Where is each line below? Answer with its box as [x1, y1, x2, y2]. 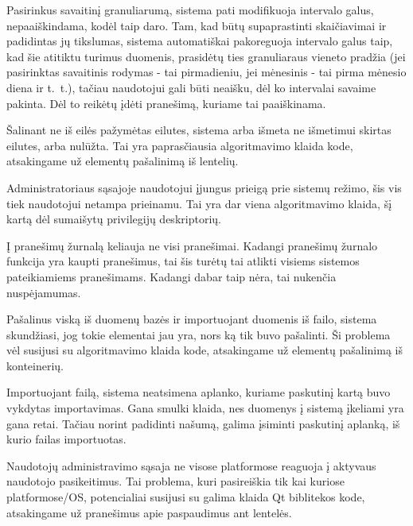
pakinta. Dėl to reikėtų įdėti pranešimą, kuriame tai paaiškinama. [6, 95, 326, 111]
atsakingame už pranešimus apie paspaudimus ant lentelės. [6, 504, 292, 520]
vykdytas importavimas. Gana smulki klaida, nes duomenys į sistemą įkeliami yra [6, 400, 404, 416]
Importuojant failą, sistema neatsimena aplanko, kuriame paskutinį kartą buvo [6, 384, 391, 400]
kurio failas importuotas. [6, 431, 127, 447]
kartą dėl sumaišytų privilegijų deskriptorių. [6, 211, 221, 227]
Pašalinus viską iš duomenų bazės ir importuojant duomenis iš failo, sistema [6, 311, 377, 327]
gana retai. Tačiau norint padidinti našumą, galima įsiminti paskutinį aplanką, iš [6, 415, 400, 431]
